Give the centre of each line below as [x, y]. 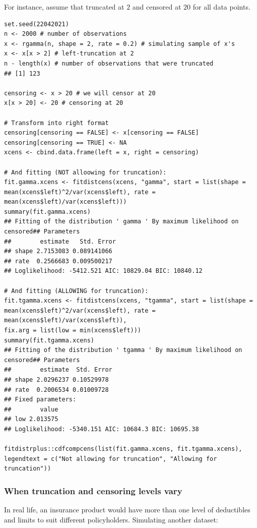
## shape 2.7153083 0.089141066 [58, 251]
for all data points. [221, 7]
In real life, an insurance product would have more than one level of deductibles [127, 510]
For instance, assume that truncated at [64, 7]
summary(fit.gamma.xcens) [47, 212]
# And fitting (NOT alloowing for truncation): [85, 172]
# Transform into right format [56, 123]
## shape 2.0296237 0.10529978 [56, 379]
